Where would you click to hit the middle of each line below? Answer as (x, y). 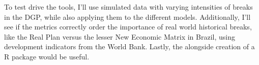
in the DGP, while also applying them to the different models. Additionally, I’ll (127, 17)
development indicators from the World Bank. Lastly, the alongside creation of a (129, 46)
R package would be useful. (47, 56)
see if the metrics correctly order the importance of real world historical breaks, (128, 27)
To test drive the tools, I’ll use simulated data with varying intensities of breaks (128, 7)
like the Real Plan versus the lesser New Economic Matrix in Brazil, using (120, 36)
